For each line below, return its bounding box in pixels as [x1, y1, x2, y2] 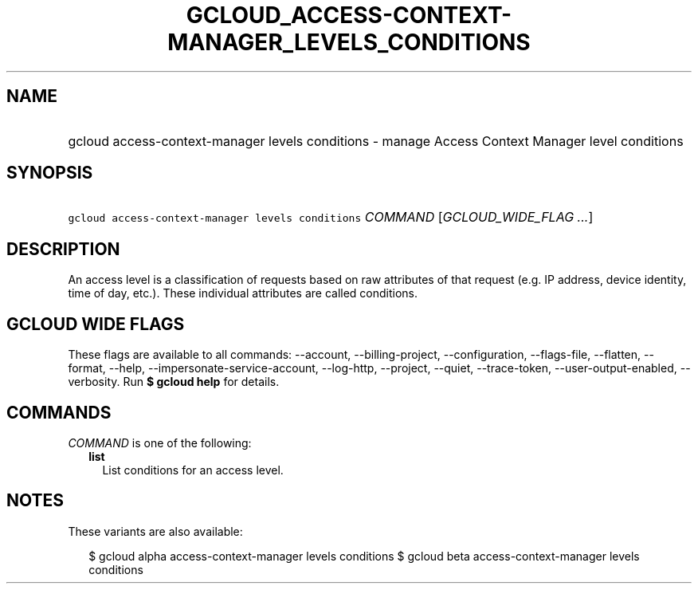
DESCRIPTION [6, 238, 120, 259]
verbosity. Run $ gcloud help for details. [68, 375, 280, 389]
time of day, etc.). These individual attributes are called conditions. [68, 286, 418, 301]
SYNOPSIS [6, 163, 93, 183]
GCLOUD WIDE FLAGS [6, 313, 185, 334]
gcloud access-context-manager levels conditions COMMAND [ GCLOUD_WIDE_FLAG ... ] [68, 209, 594, 226]
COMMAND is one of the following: [68, 435, 252, 450]
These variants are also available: [68, 524, 243, 538]
